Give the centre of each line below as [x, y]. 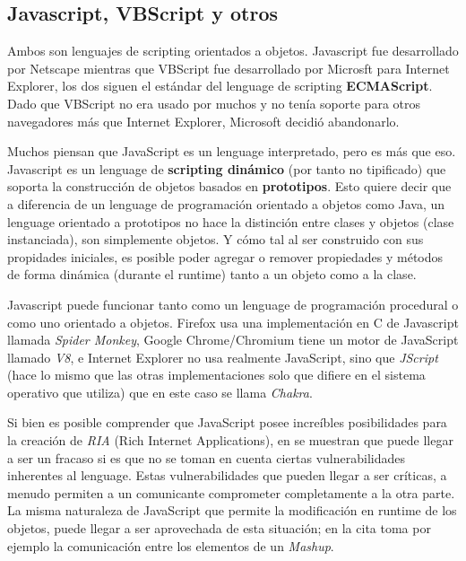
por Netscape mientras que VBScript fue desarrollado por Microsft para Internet [229, 68]
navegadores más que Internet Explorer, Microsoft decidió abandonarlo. [203, 121]
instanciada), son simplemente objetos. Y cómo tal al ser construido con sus [216, 239]
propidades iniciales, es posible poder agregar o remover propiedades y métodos [225, 256]
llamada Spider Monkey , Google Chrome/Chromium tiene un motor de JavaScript [233, 340]
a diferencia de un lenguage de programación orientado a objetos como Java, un [226, 203]
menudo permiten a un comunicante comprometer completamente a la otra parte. [231, 492]
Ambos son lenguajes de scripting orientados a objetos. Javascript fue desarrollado [233, 51]
